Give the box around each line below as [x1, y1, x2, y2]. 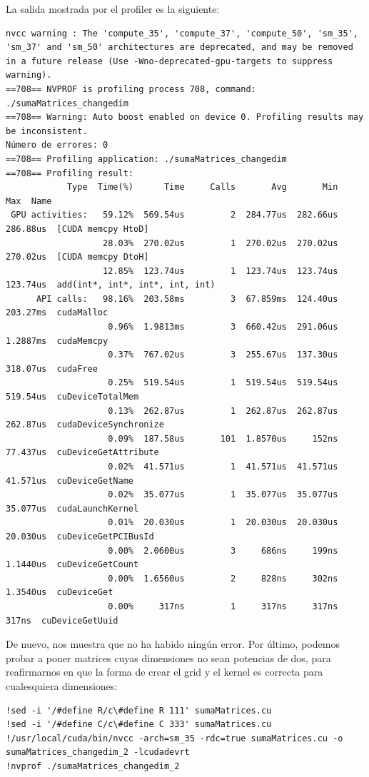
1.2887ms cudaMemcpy [6, 335, 108, 346]
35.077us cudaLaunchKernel [6, 503, 139, 514]
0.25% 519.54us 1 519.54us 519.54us [108, 377, 338, 388]
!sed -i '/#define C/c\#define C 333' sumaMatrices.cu [6, 719, 272, 730]
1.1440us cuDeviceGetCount [6, 559, 139, 570]
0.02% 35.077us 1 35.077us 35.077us [108, 489, 338, 500]
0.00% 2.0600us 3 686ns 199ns [108, 545, 338, 556]
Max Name [6, 195, 52, 206]
